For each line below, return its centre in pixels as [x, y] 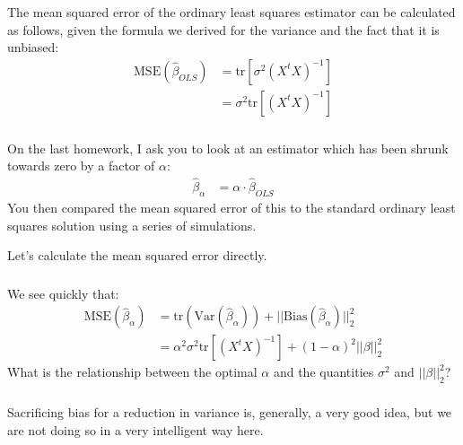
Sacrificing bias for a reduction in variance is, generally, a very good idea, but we [230, 412]
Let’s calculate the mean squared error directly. [137, 255]
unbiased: [33, 47]
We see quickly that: [63, 293]
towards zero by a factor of [81, 166]
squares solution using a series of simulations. [132, 225]
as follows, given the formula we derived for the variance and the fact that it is [223, 29]
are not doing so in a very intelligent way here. [135, 429]
